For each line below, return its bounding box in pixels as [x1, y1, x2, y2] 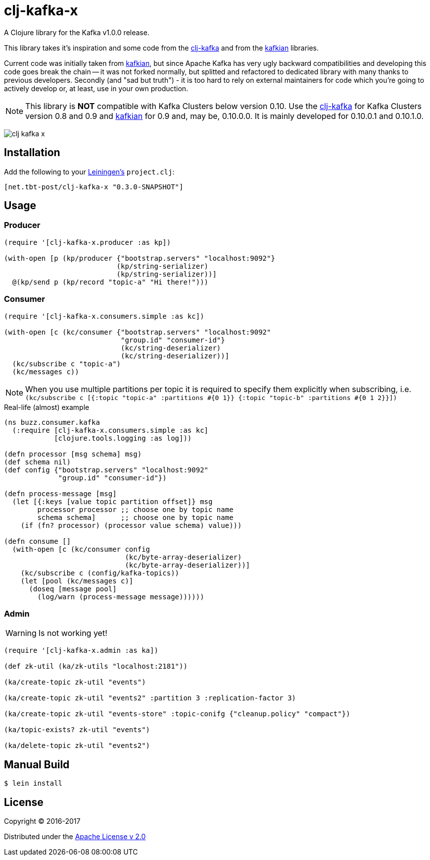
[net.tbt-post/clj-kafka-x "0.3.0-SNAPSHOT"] [4, 182, 184, 191]
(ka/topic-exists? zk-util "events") [4, 726, 150, 734]
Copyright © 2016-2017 [4, 817, 81, 825]
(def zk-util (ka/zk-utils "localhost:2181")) [4, 662, 188, 671]
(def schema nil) [4, 458, 71, 466]
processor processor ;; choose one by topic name [37, 505, 234, 514]
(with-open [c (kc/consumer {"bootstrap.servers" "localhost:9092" [4, 328, 271, 336]
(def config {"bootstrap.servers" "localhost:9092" [4, 465, 209, 474]
